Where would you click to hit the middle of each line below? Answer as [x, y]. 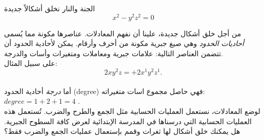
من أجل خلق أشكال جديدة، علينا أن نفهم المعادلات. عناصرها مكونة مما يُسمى [123, 33]
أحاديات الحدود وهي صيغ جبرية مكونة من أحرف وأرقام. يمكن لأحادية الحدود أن [124, 43]
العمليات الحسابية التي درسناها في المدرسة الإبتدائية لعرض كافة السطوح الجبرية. [128, 121]
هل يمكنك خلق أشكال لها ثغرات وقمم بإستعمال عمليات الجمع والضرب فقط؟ [122, 131]
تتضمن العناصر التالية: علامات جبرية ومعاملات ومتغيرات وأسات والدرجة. [114, 53]
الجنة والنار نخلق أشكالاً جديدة [50, 8]
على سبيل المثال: [31, 63]
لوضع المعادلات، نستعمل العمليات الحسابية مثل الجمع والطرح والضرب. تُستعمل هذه [132, 111]
